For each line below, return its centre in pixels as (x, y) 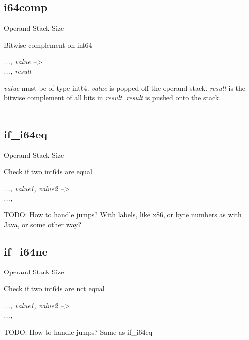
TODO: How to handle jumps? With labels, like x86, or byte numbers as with (123, 214)
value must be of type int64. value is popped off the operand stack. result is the (125, 88)
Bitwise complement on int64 (48, 44)
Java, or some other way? (43, 224)
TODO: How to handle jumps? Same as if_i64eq (78, 331)
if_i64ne (26, 251)
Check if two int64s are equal (48, 171)
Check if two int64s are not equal (54, 288)
